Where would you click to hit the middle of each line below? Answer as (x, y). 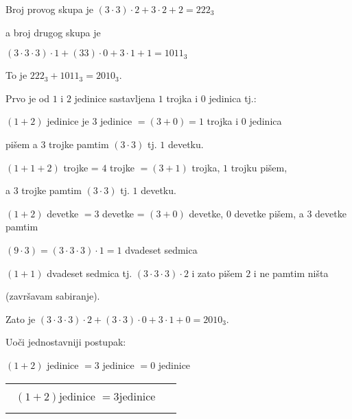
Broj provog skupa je (49, 9)
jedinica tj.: (233, 98)
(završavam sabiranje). (53, 296)
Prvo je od (28, 98)
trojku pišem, (259, 167)
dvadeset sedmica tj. (90, 273)
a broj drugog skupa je (53, 32)
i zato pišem (217, 273)
